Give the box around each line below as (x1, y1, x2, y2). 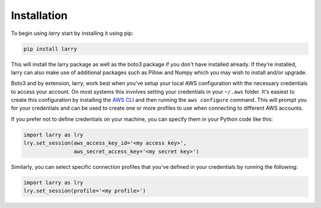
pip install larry (23, 45, 77, 52)
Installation (11, 9, 68, 22)
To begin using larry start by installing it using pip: (11, 30, 134, 37)
